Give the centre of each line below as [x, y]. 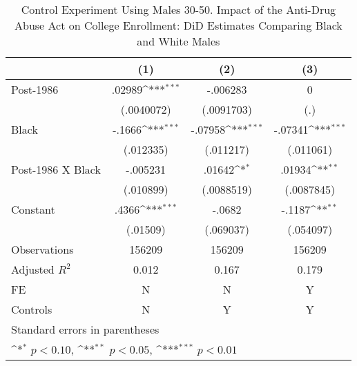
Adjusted [33, 269]
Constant [33, 209]
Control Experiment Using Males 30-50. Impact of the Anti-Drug [178, 9]
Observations [42, 249]
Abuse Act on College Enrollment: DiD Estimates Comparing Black [178, 25]
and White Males [178, 41]
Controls [32, 309]
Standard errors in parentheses [85, 329]
